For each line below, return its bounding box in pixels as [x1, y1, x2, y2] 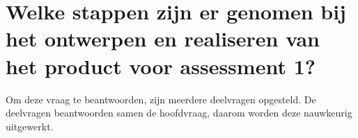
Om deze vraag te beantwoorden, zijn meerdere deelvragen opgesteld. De [6, 92, 316, 106]
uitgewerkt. [6, 119, 54, 133]
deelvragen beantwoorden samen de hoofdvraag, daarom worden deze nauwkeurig [6, 105, 352, 120]
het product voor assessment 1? [6, 51, 316, 80]
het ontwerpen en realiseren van [6, 24, 320, 53]
